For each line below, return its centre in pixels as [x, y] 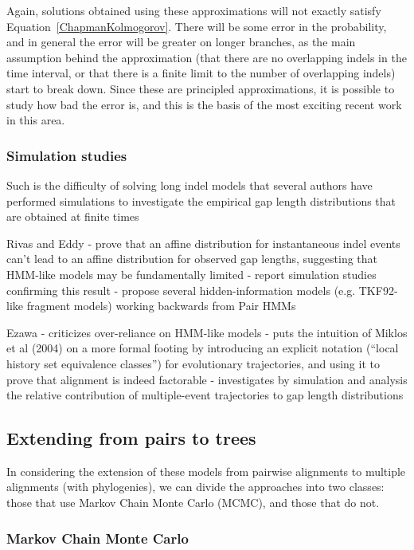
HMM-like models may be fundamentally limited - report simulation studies [191, 274]
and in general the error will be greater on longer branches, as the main [181, 42]
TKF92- [378, 290]
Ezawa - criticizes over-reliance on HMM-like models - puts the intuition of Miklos [207, 332]
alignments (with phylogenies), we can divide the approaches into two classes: [195, 487]
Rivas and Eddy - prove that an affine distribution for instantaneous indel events [203, 243]
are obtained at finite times [73, 216]
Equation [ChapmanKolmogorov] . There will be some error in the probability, [197, 26]
